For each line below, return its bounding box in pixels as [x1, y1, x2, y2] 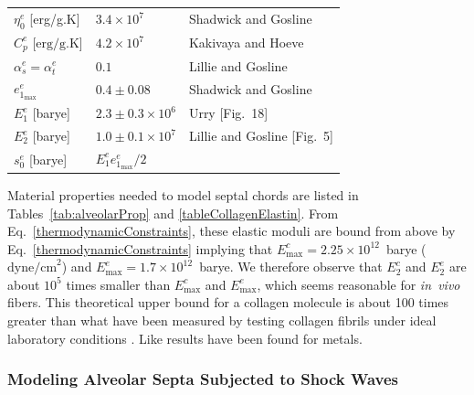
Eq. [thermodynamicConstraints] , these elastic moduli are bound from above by [7, 221, 456, 240]
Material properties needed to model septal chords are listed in [7, 185, 359, 204]
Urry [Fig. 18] [188, 103, 269, 123]
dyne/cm [7, 262, 58, 275]
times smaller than [66, 274, 171, 294]
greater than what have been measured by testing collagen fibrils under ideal [7, 311, 437, 330]
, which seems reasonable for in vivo [257, 274, 460, 294]
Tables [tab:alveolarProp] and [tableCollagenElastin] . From [7, 203, 339, 222]
